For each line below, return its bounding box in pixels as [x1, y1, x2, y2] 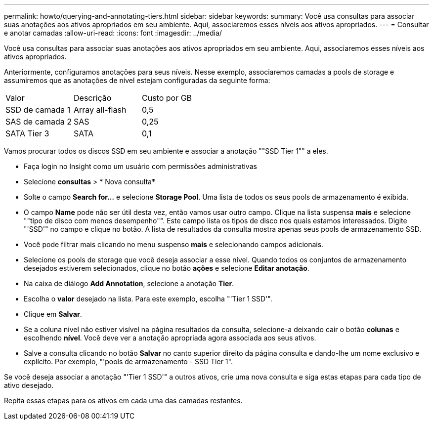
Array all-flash [74, 105, 127, 115]
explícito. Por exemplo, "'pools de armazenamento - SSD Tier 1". [24, 357, 233, 366]
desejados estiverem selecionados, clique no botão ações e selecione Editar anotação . [24, 264, 309, 272]
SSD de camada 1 [5, 105, 71, 115]
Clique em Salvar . [24, 310, 82, 318]
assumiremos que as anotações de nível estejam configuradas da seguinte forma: [4, 76, 270, 85]
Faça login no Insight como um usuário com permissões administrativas [24, 162, 257, 170]
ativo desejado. [4, 381, 54, 389]
